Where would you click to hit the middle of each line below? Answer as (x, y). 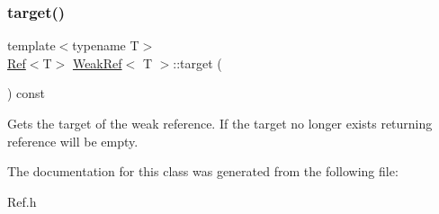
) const (27, 93)
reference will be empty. (73, 141)
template (31, 45)
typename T (106, 45)
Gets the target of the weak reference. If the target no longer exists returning (220, 123)
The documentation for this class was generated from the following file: (203, 171)
